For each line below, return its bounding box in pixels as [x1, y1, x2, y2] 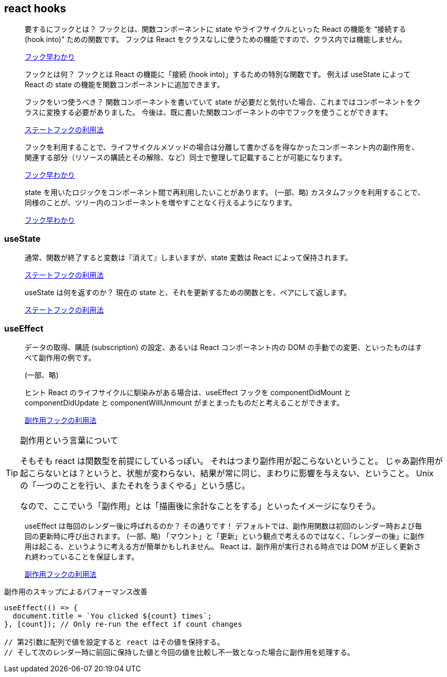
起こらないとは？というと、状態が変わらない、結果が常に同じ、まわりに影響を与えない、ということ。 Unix [20, 468, 434, 478]
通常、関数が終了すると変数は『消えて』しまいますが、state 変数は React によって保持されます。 [25, 253, 353, 262]
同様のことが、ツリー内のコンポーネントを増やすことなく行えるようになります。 [25, 198, 297, 207]
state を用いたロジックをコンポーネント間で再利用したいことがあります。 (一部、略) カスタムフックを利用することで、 [25, 188, 425, 197]
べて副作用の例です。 [25, 353, 96, 362]
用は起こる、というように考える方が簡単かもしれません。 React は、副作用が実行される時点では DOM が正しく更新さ [25, 541, 421, 551]
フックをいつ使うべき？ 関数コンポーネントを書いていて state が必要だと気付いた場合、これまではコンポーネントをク [25, 98, 421, 107]
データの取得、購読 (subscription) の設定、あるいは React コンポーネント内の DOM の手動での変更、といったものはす [25, 342, 422, 352]
